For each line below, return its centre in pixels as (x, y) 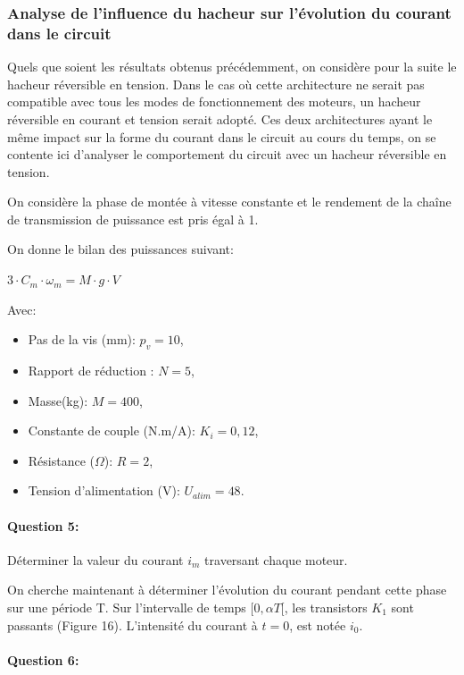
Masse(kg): (58, 400)
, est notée (318, 624)
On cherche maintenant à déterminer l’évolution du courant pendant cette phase (227, 590)
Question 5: (43, 525)
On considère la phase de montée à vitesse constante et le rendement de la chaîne (229, 202)
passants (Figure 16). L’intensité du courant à (133, 624)
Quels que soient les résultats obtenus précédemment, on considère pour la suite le (232, 67)
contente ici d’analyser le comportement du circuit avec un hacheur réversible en (227, 154)
